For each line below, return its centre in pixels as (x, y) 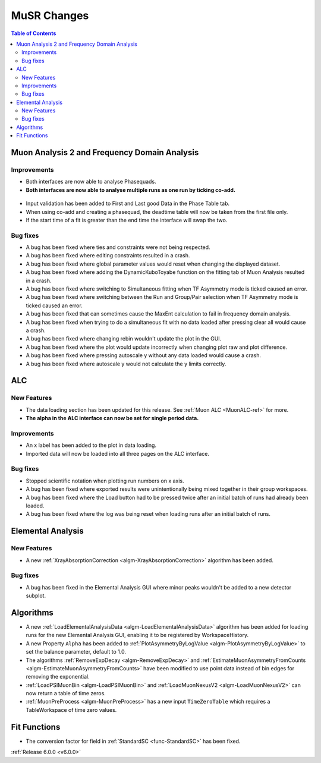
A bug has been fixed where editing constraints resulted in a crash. (108, 256)
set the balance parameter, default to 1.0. (76, 652)
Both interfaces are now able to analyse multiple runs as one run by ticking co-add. (131, 190)
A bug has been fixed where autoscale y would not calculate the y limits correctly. (126, 364)
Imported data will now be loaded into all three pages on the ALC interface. (118, 453)
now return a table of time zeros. (66, 693)
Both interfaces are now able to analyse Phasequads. (91, 182)
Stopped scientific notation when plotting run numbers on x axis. (105, 481)
